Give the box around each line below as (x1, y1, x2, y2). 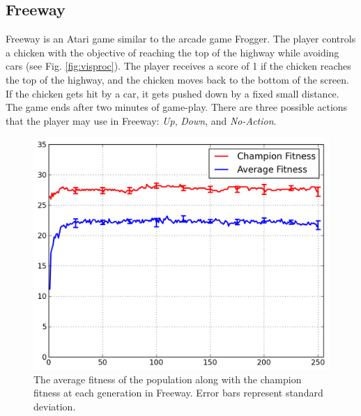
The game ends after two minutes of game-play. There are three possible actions (6, 100, 348, 114)
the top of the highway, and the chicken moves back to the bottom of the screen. (6, 72, 349, 86)
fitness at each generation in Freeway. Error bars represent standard (33, 385, 323, 400)
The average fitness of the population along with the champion (33, 371, 302, 386)
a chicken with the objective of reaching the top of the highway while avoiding (6, 45, 339, 59)
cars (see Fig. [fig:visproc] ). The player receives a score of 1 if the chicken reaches (6, 59, 351, 73)
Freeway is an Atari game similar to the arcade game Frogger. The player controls (6, 31, 356, 46)
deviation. (33, 399, 76, 414)
